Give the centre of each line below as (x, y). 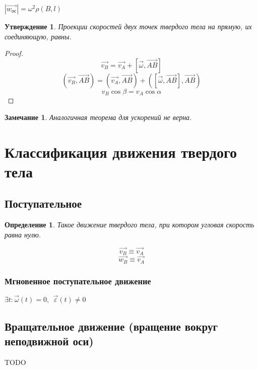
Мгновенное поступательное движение (78, 281)
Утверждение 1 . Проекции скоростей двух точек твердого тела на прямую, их (128, 26)
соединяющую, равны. (38, 36)
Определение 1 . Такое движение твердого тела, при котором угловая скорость (130, 225)
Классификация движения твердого (121, 151)
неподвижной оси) (49, 341)
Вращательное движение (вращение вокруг (111, 326)
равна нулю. (23, 234)
